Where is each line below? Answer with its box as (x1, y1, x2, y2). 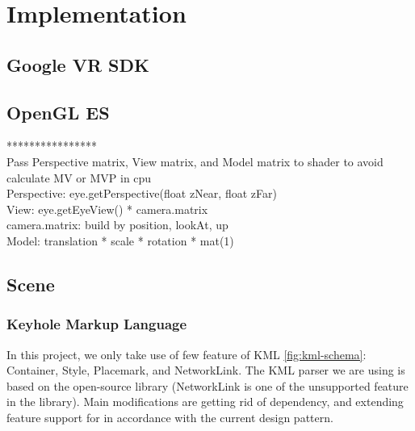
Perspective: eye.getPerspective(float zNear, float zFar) (6, 185, 277, 202)
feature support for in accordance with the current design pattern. (6, 408, 333, 425)
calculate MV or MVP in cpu (6, 169, 152, 186)
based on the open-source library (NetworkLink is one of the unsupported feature (6, 377, 409, 394)
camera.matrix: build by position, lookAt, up (6, 216, 228, 233)
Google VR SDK (6, 52, 149, 77)
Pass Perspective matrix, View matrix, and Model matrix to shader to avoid (6, 153, 384, 169)
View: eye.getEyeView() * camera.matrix (6, 200, 208, 217)
